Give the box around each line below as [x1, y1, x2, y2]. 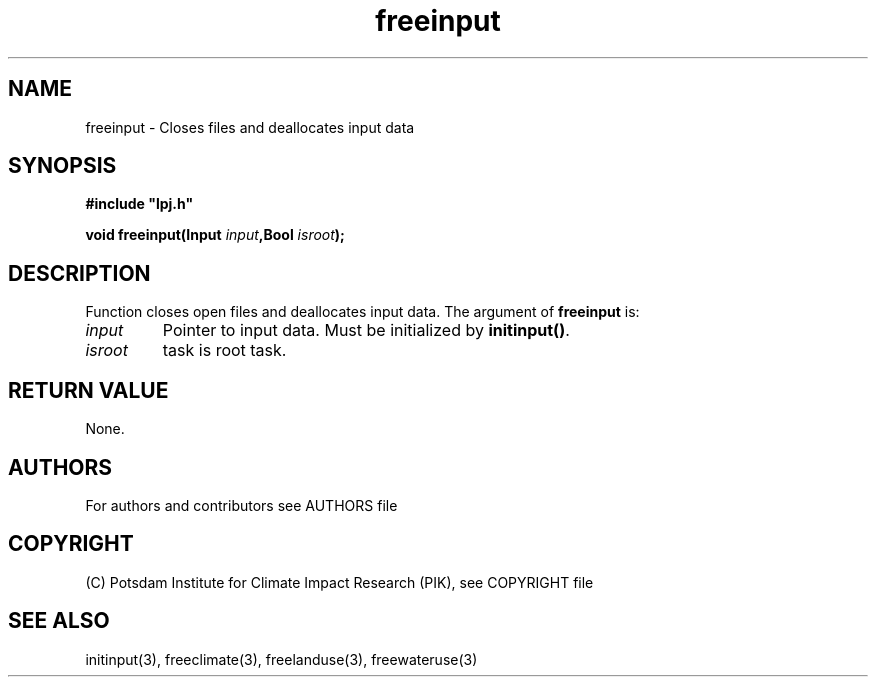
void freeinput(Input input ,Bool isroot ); [85, 226, 345, 244]
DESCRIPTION [8, 260, 151, 286]
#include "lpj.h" [85, 195, 194, 213]
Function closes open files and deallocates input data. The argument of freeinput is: [85, 303, 640, 321]
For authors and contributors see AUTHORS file [85, 496, 398, 514]
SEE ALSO [8, 608, 110, 634]
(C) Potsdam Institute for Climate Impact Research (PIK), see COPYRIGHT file [85, 573, 594, 591]
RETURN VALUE [8, 377, 169, 403]
